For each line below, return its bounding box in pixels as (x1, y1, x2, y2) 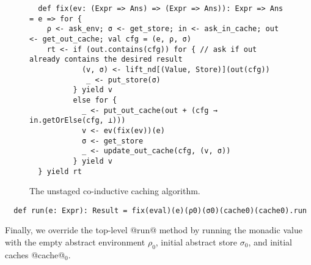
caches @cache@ (5, 248, 65, 261)
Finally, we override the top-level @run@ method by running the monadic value (5, 223, 302, 236)
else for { (73, 95, 117, 104)
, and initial (248, 236, 292, 248)
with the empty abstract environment (5, 236, 145, 248)
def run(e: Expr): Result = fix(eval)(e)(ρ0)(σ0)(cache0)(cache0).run (13, 206, 307, 215)
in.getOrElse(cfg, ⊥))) (29, 116, 126, 125)
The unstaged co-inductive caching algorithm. (29, 184, 200, 197)
